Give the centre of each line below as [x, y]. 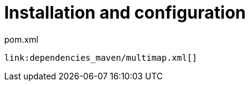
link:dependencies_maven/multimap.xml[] [101, 57]
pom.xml [21, 39]
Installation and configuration [125, 13]
